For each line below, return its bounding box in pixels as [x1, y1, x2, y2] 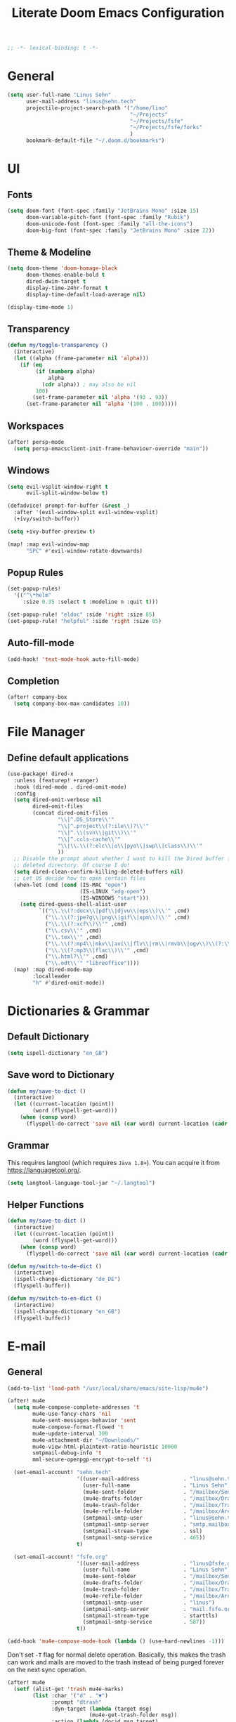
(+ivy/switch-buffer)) [13, 515, 80, 522]
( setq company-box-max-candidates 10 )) [13, 700, 131, 707]
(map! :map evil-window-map [7, 541, 90, 548]
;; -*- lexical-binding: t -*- [7, 44, 99, 52]
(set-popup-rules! [7, 585, 61, 593]
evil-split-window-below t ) [25, 489, 109, 497]
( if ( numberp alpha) [35, 367, 96, 375]
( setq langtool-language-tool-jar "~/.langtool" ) [7, 1179, 156, 1186]
